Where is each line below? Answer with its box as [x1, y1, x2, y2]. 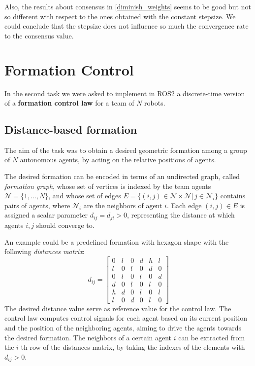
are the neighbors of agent [83, 200, 162, 210]
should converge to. [36, 220, 95, 230]
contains [220, 190, 245, 201]
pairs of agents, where [4, 200, 70, 210]
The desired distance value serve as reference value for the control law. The [4, 303, 231, 313]
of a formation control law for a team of [4, 98, 134, 108]
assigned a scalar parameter [4, 210, 88, 220]
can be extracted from [178, 332, 245, 342]
